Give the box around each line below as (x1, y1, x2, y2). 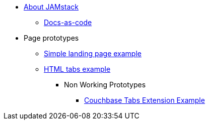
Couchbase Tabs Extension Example (84, 96, 205, 104)
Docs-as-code (44, 18, 92, 27)
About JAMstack (24, 3, 79, 11)
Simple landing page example (44, 49, 142, 58)
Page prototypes (24, 34, 79, 42)
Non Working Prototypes (64, 80, 146, 89)
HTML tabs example (44, 65, 111, 73)
